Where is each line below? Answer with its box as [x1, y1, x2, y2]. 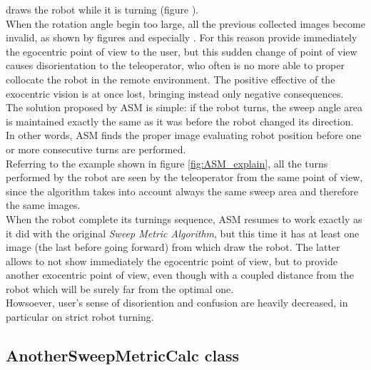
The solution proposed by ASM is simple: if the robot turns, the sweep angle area [6, 100, 362, 115]
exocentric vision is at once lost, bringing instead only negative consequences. [6, 86, 344, 101]
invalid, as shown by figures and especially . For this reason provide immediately [6, 30, 357, 45]
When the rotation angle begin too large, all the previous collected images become [6, 16, 365, 31]
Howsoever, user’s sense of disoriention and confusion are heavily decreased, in [6, 295, 348, 310]
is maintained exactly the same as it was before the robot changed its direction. [6, 113, 354, 128]
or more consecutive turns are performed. [6, 141, 186, 156]
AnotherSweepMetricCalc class [6, 344, 239, 366]
